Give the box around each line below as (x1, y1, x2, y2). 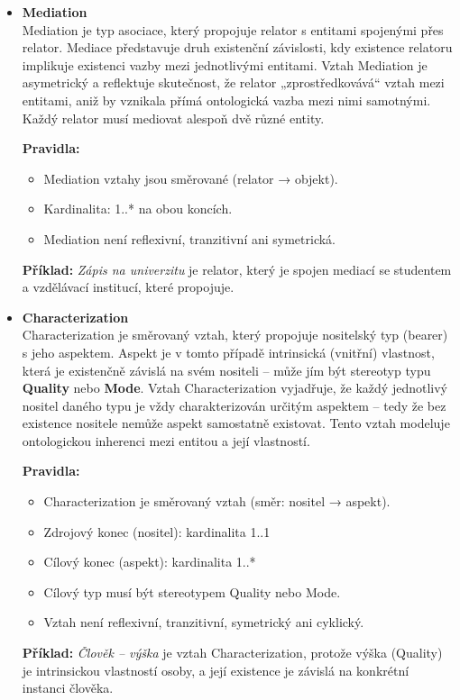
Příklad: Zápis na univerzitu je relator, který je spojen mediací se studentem (22, 259, 452, 278)
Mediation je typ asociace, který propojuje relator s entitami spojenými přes (22, 20, 444, 39)
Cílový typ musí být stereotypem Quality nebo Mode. (43, 582, 341, 601)
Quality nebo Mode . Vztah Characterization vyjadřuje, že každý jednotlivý (22, 378, 447, 397)
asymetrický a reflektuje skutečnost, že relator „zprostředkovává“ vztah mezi (22, 73, 445, 92)
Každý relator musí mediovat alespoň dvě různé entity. (22, 108, 325, 127)
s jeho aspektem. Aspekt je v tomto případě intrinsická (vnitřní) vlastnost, (22, 342, 435, 361)
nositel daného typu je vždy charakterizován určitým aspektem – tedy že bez (22, 395, 446, 414)
